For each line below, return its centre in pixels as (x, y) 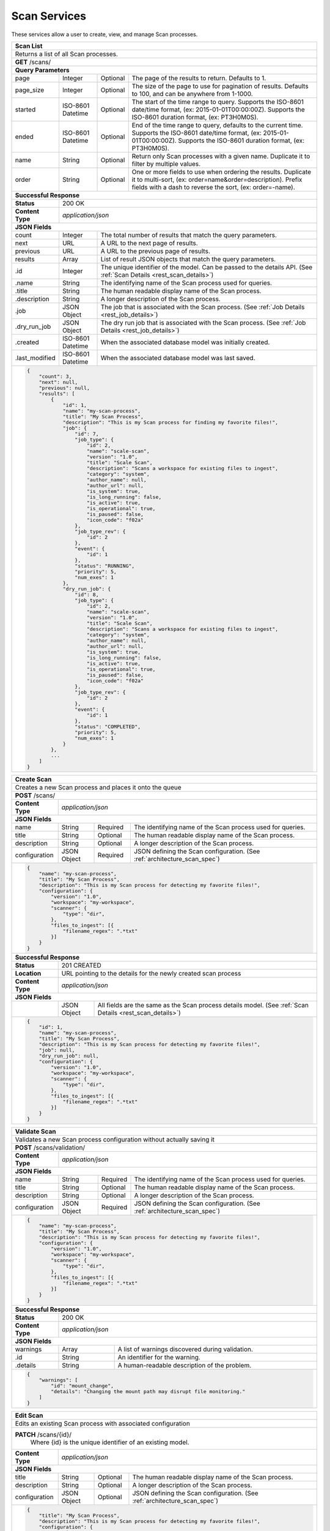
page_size (30, 90)
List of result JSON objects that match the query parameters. (188, 259)
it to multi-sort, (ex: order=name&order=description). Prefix (217, 179)
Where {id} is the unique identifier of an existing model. (110, 1442)
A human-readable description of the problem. (185, 1366)
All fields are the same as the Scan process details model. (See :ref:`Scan (203, 1005)
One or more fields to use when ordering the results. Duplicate (222, 171)
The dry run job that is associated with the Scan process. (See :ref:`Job (203, 323)
